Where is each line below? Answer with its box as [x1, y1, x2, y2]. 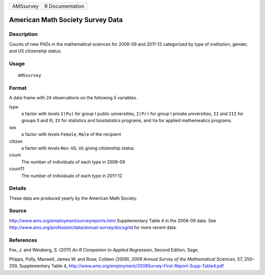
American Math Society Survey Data [9, 16, 123, 24]
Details [9, 185, 26, 192]
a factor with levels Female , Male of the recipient [21, 131, 121, 137]
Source [9, 207, 27, 214]
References [9, 237, 37, 244]
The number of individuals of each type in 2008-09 [21, 159, 125, 165]
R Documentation [44, 3, 84, 9]
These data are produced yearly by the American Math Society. [9, 195, 137, 201]
